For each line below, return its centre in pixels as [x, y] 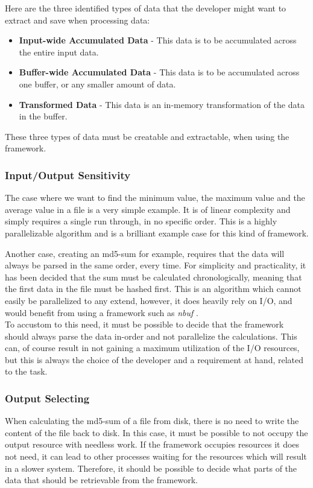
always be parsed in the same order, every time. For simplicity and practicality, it [156, 265]
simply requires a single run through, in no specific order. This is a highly [141, 221]
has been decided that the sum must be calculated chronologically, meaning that [153, 277]
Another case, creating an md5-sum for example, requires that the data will [145, 253]
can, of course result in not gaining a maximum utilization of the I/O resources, [152, 348]
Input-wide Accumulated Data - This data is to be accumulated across [158, 40]
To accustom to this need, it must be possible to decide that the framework [144, 324]
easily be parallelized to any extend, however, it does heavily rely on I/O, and [149, 300]
